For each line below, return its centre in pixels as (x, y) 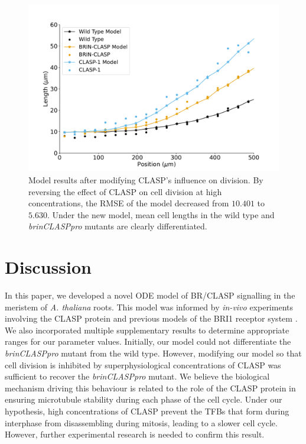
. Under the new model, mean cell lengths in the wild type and (161, 214)
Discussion (48, 267)
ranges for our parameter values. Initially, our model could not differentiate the (148, 341)
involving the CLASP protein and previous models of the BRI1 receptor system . (151, 318)
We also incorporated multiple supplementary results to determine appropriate (147, 330)
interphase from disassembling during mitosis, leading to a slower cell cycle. (141, 422)
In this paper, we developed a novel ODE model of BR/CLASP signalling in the (150, 295)
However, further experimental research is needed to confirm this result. (135, 434)
